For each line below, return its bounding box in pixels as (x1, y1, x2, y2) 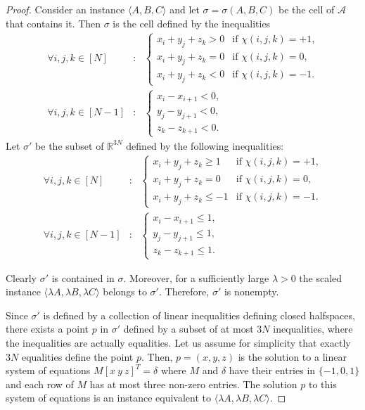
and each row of (6, 376, 74, 391)
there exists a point (6, 321, 89, 336)
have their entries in (229, 363, 316, 378)
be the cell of (278, 2, 335, 16)
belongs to (103, 284, 147, 299)
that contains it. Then (6, 15, 101, 30)
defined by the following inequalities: (126, 138, 284, 153)
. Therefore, (158, 284, 210, 299)
